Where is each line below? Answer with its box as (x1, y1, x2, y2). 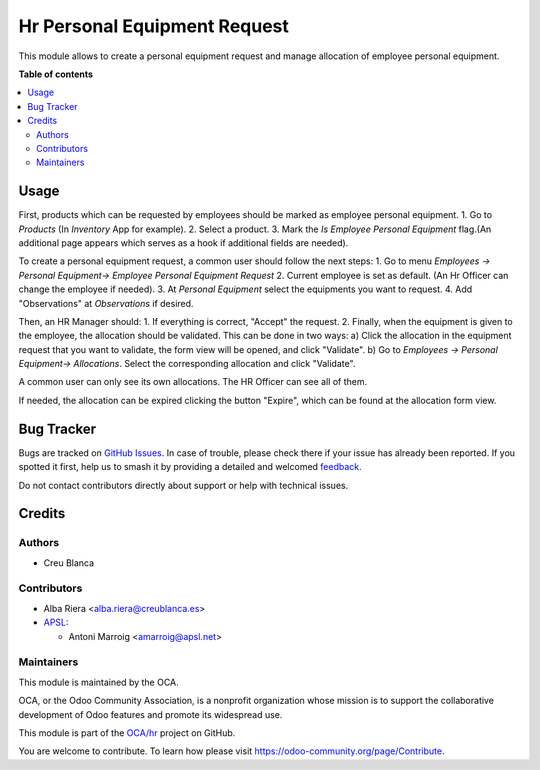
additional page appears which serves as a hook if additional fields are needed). (18, 236, 349, 249)
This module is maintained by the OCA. (18, 676, 179, 688)
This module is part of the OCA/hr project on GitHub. (18, 726, 236, 739)
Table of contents (18, 68, 94, 80)
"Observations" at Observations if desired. (18, 297, 194, 309)
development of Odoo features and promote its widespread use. (18, 708, 283, 720)
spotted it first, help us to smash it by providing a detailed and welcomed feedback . (18, 461, 362, 473)
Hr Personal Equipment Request (18, 15, 290, 37)
